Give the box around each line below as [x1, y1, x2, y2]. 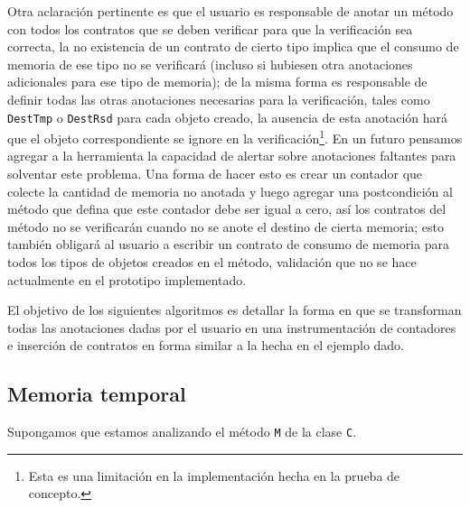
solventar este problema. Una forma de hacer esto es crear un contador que [7, 164, 423, 183]
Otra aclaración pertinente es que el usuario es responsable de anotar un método [7, 2, 454, 20]
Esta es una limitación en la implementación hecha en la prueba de [28, 466, 400, 485]
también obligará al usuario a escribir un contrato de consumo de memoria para [7, 235, 449, 254]
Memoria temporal [7, 380, 186, 408]
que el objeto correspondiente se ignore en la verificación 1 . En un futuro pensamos [7, 126, 463, 147]
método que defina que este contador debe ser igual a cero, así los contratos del [7, 199, 446, 218]
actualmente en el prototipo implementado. [7, 270, 247, 289]
